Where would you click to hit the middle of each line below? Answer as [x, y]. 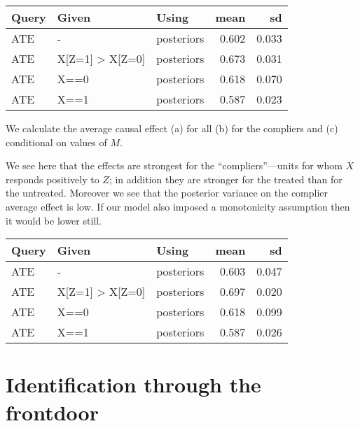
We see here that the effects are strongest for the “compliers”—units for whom [174, 165]
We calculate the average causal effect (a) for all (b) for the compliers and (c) [172, 128]
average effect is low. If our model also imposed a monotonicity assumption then [178, 206]
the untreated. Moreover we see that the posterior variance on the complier [167, 193]
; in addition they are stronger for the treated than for [226, 179]
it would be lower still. [54, 220]
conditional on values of [56, 142]
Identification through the [133, 384]
